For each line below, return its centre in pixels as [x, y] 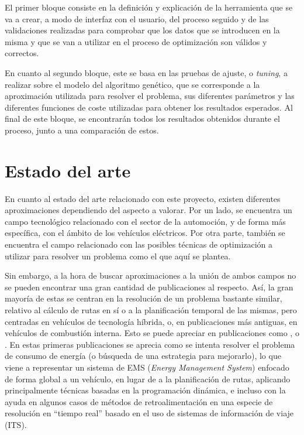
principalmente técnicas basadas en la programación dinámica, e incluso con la [145, 390]
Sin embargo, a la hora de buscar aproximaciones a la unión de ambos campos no [151, 275]
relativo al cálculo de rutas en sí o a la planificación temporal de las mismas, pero [151, 310]
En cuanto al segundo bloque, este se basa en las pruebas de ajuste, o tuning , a [146, 72]
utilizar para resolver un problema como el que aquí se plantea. [118, 256]
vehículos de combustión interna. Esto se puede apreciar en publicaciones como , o [152, 333]
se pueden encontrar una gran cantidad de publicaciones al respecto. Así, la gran [149, 287]
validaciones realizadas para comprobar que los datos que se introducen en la [142, 30]
